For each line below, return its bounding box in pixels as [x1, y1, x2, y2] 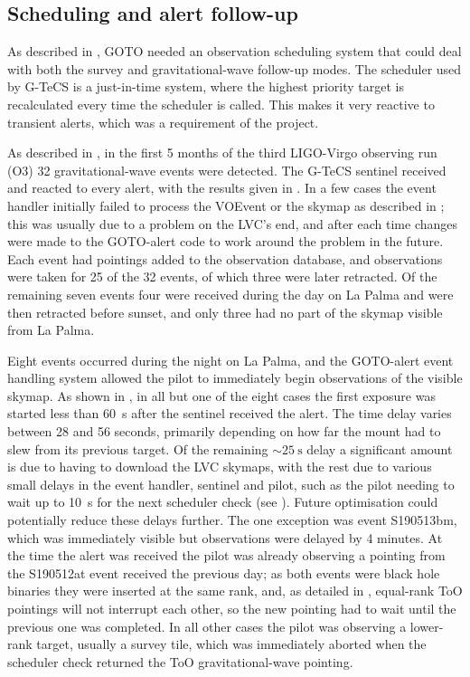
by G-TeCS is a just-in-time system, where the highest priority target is [7, 77, 404, 96]
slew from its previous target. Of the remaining [7, 439, 268, 458]
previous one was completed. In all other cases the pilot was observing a [7, 616, 407, 635]
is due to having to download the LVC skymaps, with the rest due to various [7, 457, 432, 476]
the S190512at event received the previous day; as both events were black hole [7, 563, 440, 582]
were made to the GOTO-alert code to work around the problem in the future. [7, 232, 444, 251]
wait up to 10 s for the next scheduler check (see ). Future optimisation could [7, 492, 438, 511]
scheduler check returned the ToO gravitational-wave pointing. [7, 652, 353, 671]
